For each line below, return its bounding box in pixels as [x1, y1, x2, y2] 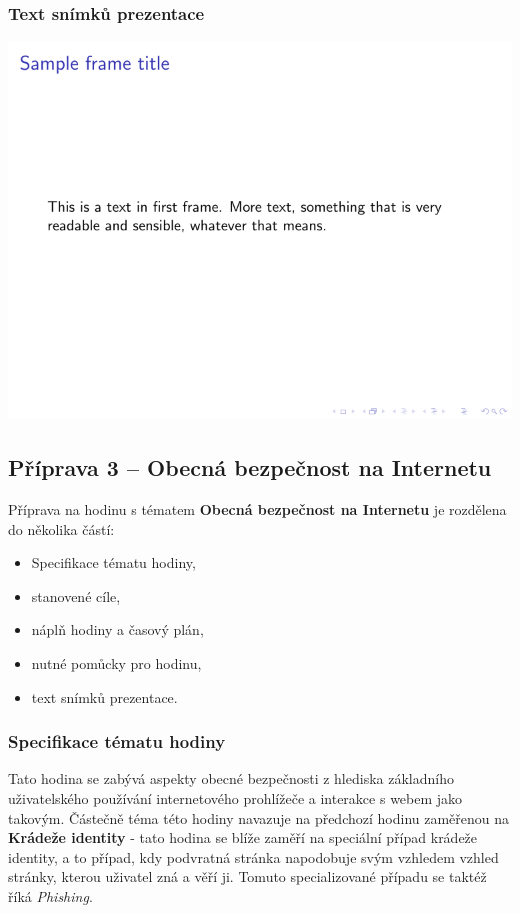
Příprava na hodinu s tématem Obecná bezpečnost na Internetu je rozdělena [8, 499, 507, 520]
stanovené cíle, [31, 585, 121, 606]
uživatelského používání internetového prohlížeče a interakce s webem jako [8, 787, 463, 808]
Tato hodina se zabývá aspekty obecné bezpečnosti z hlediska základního [8, 768, 454, 789]
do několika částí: [8, 518, 115, 539]
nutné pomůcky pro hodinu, [31, 652, 202, 673]
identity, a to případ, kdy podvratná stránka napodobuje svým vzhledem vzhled [8, 846, 499, 867]
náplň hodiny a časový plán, [31, 619, 204, 640]
